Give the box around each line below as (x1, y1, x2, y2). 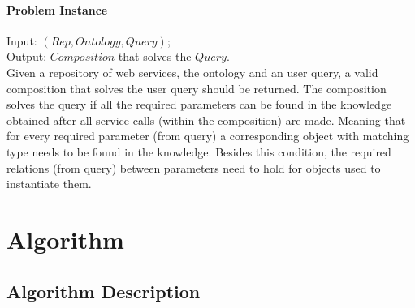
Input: (6, 32, 37, 49)
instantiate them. (6, 175, 92, 192)
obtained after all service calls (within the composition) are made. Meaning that (6, 111, 406, 128)
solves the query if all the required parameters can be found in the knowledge (6, 96, 392, 113)
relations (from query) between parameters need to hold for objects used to (6, 159, 381, 176)
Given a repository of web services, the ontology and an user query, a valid (6, 63, 378, 80)
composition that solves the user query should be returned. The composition (6, 79, 387, 96)
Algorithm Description (6, 278, 201, 303)
